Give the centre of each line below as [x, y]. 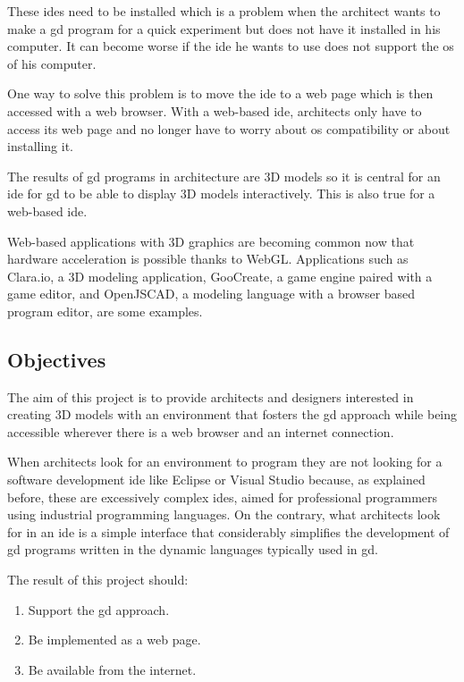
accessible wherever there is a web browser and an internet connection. [201, 431]
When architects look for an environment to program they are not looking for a [225, 462]
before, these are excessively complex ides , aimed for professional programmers [223, 497]
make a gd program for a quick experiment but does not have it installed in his [224, 28]
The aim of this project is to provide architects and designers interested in [211, 396]
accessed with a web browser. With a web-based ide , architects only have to [215, 110]
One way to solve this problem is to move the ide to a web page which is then [220, 93]
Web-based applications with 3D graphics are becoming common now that [211, 241]
